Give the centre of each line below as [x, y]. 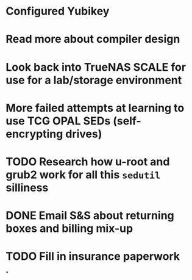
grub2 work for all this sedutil [83, 174]
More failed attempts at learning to [95, 108]
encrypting [34, 134]
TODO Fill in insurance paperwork [93, 257]
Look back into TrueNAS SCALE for [96, 67]
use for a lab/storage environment [94, 80]
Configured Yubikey [58, 11]
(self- [127, 121]
